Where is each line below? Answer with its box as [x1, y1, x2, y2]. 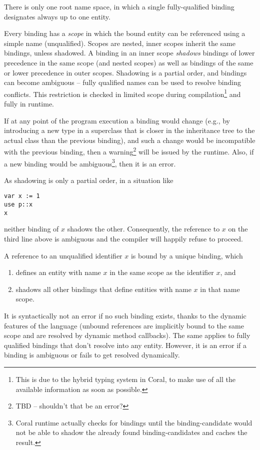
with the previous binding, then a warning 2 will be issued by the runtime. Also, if [4, 145, 254, 157]
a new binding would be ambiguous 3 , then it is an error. [4, 156, 176, 168]
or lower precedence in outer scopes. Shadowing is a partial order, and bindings [4, 67, 247, 77]
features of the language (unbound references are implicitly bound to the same [4, 320, 244, 330]
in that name [200, 283, 240, 294]
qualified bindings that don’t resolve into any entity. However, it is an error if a [4, 339, 247, 350]
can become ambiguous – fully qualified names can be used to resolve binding [4, 77, 241, 87]
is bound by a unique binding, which [130, 250, 243, 260]
